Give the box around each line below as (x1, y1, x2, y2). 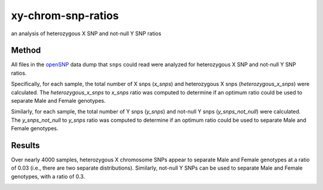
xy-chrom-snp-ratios (11, 9, 119, 22)
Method (11, 45, 41, 56)
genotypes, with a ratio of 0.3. (11, 173, 86, 180)
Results (11, 140, 40, 151)
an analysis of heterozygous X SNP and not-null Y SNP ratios (11, 30, 161, 37)
